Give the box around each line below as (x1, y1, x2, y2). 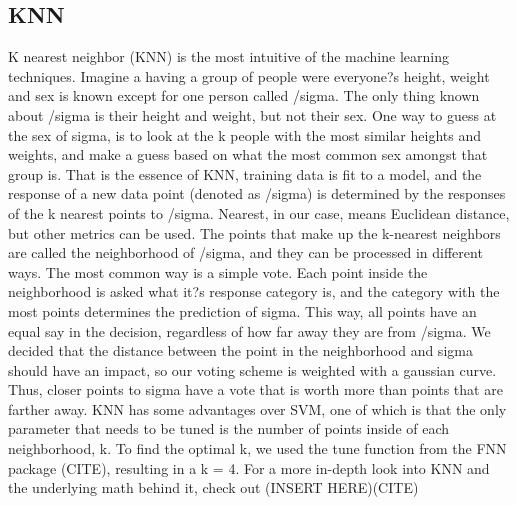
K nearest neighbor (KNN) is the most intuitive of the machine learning (8, 46, 449, 67)
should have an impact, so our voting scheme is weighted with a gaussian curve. (8, 359, 497, 380)
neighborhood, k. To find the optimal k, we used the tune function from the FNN (8, 438, 507, 459)
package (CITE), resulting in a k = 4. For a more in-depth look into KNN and (8, 457, 490, 478)
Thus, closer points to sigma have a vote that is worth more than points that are (8, 379, 503, 400)
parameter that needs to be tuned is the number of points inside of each (8, 418, 450, 439)
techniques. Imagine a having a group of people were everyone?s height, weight (8, 65, 490, 86)
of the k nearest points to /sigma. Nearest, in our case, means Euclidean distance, (8, 202, 510, 223)
